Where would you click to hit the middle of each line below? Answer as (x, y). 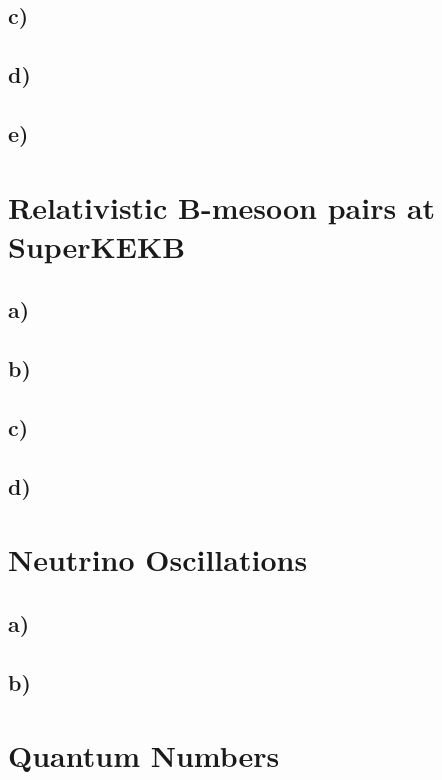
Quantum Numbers (144, 755)
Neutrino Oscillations (158, 559)
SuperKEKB (97, 245)
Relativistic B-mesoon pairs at (222, 206)
